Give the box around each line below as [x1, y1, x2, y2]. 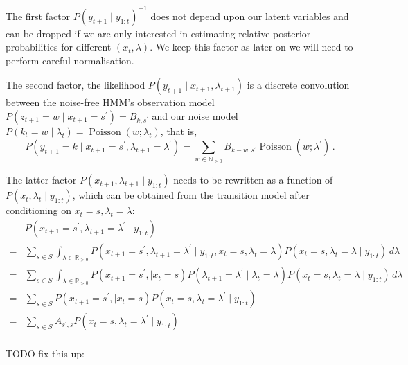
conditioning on [6, 203, 71, 217]
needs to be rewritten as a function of [173, 172, 333, 187]
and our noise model [152, 108, 238, 123]
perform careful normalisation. [6, 53, 134, 67]
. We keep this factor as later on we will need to [150, 39, 353, 54]
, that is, [160, 123, 197, 138]
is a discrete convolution [247, 78, 350, 92]
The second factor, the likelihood [6, 78, 145, 92]
